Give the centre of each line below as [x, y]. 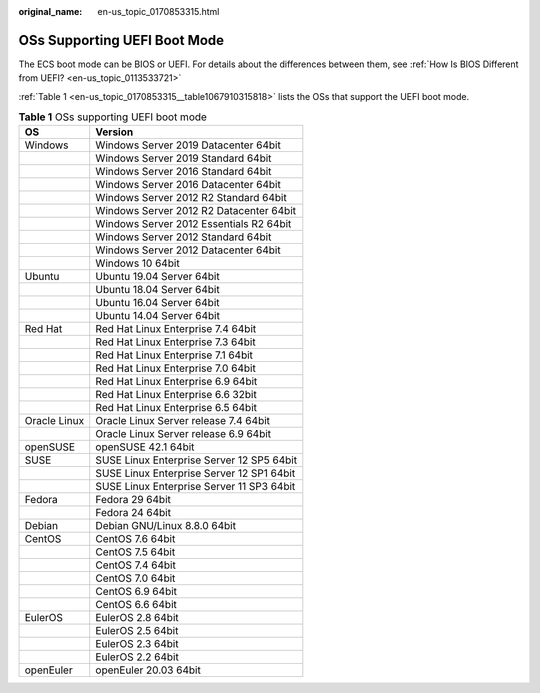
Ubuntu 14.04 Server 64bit [157, 316]
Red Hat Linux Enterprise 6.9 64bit [176, 382]
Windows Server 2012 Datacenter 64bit [188, 250]
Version [114, 132]
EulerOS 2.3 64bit [137, 644]
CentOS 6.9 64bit [136, 592]
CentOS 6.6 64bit [136, 605]
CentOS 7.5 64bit [135, 552]
